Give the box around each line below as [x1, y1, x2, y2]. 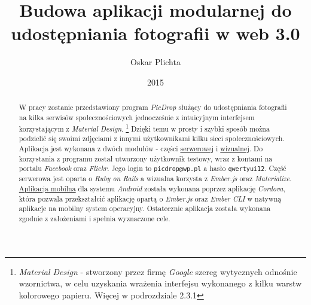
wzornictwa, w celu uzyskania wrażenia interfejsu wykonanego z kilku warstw [19, 277, 302, 289]
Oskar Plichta [130, 56, 181, 68]
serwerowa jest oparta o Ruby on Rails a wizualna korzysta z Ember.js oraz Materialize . [19, 173, 292, 184]
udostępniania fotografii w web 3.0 [11, 21, 300, 45]
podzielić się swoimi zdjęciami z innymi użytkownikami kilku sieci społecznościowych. [19, 133, 285, 144]
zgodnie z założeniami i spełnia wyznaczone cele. [19, 213, 170, 223]
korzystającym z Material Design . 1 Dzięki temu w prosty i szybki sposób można [19, 121, 270, 133]
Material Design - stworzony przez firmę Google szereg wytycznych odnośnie [19, 265, 297, 277]
